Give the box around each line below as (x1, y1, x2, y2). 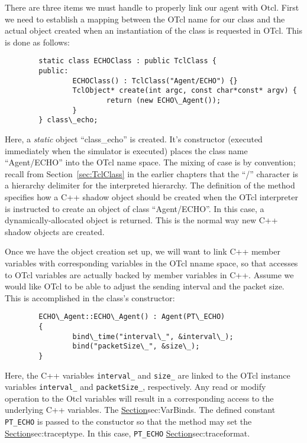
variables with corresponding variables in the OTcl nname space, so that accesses (5, 256, 298, 269)
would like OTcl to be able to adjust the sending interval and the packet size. (5, 280, 285, 292)
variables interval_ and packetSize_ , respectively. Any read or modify (5, 380, 266, 393)
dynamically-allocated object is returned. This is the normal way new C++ (5, 214, 278, 226)
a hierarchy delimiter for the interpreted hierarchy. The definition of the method (5, 179, 295, 191)
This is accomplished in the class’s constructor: (5, 291, 175, 304)
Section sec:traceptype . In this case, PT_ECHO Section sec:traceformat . (5, 426, 250, 439)
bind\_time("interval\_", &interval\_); (72, 332, 234, 341)
